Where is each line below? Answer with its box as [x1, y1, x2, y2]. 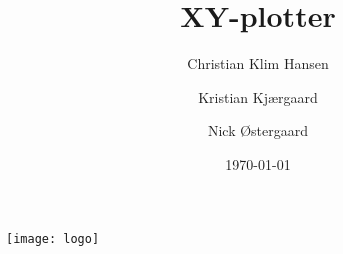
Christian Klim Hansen [187, 53, 329, 74]
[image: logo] [6, 231, 100, 246]
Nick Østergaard [207, 120, 309, 141]
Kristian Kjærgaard [198, 86, 318, 107]
